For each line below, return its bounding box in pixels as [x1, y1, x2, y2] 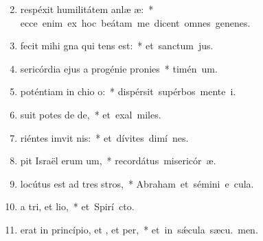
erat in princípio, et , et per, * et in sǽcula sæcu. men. [20, 222, 258, 236]
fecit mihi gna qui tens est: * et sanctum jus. [20, 38, 214, 53]
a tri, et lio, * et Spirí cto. [20, 199, 135, 214]
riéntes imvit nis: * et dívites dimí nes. [20, 130, 189, 144]
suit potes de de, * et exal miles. [20, 107, 161, 121]
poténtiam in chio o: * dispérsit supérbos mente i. [20, 84, 236, 99]
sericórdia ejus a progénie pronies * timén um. [20, 61, 218, 75]
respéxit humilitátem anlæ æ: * [20, 2, 154, 16]
